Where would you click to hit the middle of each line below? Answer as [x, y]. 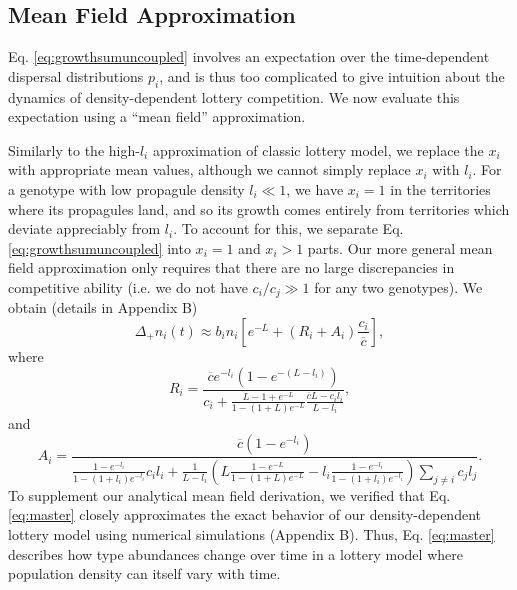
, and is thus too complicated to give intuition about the [332, 75]
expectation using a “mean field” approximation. [157, 116]
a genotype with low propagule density [126, 188]
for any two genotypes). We [398, 286]
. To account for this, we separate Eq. [288, 228]
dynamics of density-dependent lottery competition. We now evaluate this [234, 96]
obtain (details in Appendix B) [103, 307]
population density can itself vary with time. [144, 573]
